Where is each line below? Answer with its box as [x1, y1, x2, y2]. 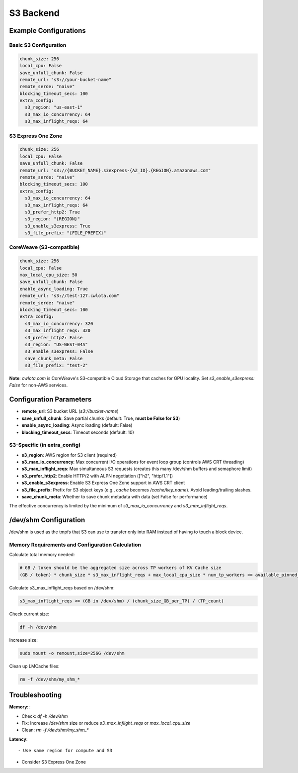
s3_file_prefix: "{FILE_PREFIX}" [25, 230, 106, 236]
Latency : [9, 736, 28, 742]
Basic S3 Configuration [9, 41, 67, 48]
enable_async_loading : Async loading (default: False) [21, 422, 133, 428]
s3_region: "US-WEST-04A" [25, 341, 88, 347]
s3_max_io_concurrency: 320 [25, 321, 93, 326]
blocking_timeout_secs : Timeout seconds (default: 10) [21, 429, 134, 435]
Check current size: [9, 611, 50, 617]
